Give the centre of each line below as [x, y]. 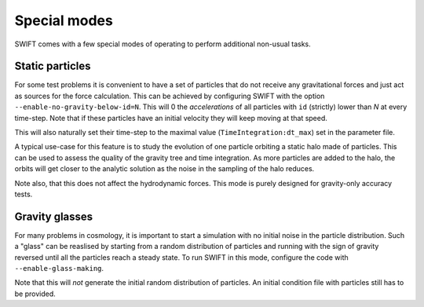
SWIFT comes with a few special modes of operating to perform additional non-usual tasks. [163, 44]
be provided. [35, 294]
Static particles [53, 66]
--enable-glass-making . [59, 269]
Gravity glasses [54, 216]
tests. [24, 194]
